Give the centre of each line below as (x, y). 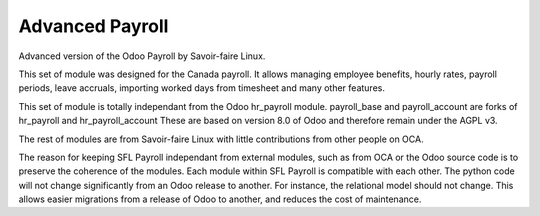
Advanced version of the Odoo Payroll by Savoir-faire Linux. (142, 56)
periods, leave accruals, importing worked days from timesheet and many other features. (201, 88)
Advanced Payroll (93, 26)
